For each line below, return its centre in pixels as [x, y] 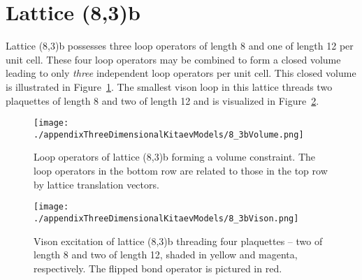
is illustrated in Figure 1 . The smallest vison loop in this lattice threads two [169, 86]
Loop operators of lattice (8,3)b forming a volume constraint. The [175, 157]
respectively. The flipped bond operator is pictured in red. [158, 268]
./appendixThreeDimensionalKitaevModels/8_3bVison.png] [166, 218]
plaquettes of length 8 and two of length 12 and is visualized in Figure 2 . [162, 100]
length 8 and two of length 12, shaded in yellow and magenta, [166, 255]
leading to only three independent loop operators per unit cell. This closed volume [181, 73]
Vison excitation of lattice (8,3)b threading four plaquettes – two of [178, 241]
